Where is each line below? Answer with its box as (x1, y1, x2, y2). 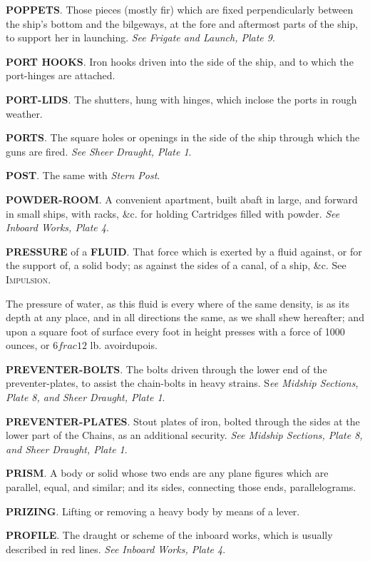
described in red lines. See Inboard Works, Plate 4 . (6, 541, 226, 556)
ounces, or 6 (6, 338, 58, 353)
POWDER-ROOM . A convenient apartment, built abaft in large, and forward (6, 191, 358, 206)
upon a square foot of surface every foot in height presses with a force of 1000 (6, 323, 345, 338)
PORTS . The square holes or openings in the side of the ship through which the (6, 130, 360, 145)
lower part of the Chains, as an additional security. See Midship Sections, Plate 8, (6, 428, 363, 443)
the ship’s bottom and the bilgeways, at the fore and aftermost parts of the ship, (6, 16, 359, 31)
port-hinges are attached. (6, 68, 115, 83)
